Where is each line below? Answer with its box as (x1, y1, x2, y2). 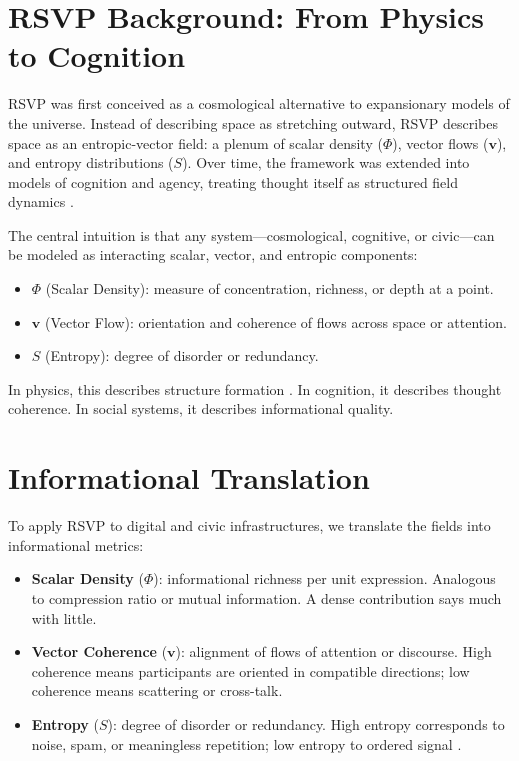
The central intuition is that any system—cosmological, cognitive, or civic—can (8, 224, 495, 245)
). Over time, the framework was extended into (182, 152, 470, 173)
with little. (31, 607, 97, 628)
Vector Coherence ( (31, 641, 168, 662)
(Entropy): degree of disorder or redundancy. (45, 345, 319, 366)
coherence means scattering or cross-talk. (31, 680, 283, 701)
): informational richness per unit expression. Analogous (153, 568, 496, 589)
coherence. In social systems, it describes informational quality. (8, 398, 394, 419)
